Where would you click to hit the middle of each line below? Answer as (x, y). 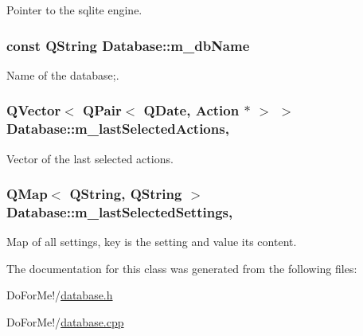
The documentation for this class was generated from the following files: (182, 268)
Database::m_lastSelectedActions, (118, 129)
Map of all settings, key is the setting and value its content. (152, 242)
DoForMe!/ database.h (60, 295)
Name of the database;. (63, 74)
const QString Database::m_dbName (128, 45)
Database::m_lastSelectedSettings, (120, 211)
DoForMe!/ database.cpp (65, 322)
